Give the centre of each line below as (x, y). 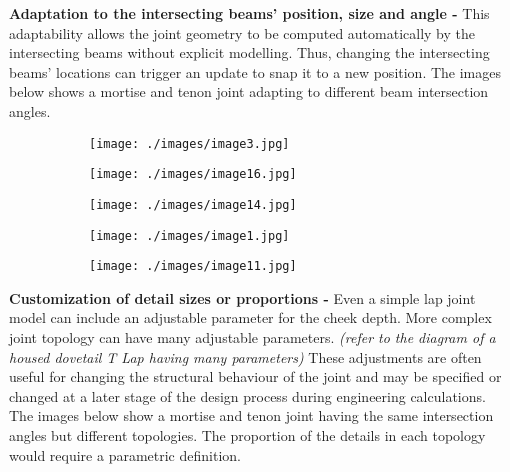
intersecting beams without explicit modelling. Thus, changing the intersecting (249, 52)
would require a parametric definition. (125, 454)
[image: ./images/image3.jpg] (189, 143)
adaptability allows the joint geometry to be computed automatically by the (242, 32)
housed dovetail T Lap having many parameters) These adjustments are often (245, 356)
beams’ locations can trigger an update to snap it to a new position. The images (255, 71)
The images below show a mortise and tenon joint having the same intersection (251, 415)
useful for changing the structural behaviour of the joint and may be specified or (255, 376)
